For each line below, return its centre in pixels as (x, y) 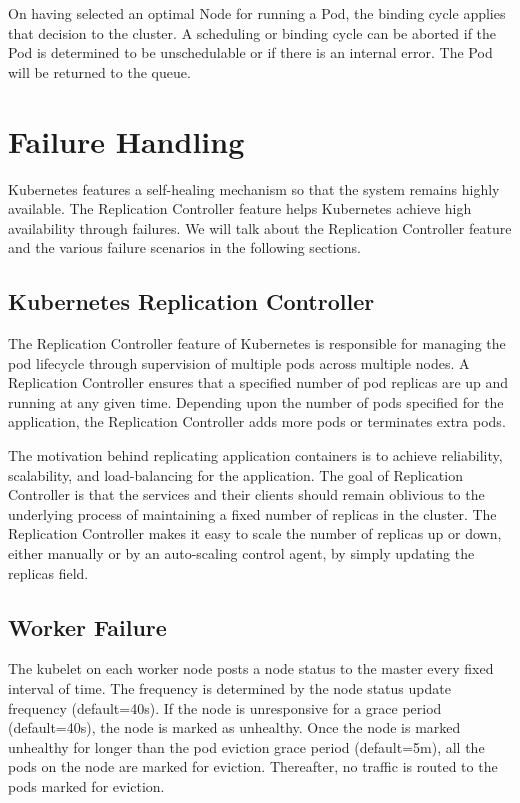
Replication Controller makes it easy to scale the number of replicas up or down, (255, 533)
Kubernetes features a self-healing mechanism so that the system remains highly (254, 188)
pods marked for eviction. (86, 785)
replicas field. (48, 572)
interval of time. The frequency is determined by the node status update (229, 688)
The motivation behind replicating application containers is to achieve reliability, (255, 455)
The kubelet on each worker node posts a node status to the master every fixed (251, 668)
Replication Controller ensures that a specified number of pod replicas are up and (258, 382)
